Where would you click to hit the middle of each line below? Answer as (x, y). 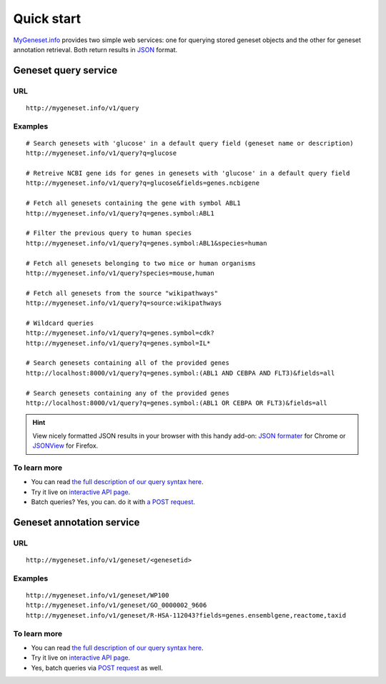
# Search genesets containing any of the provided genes (128, 393)
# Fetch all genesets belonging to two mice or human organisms (141, 263)
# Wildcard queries (60, 323)
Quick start (47, 19)
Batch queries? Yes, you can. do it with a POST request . (113, 502)
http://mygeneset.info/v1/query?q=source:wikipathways (124, 303)
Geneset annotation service (76, 522)
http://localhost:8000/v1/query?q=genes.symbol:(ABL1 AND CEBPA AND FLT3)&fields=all (180, 373)
